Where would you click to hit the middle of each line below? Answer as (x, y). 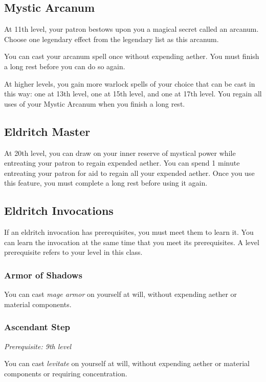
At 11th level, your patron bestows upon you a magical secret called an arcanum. (131, 29)
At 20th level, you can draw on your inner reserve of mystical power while (120, 153)
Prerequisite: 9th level (38, 346)
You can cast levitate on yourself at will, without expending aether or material (127, 363)
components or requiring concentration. (66, 373)
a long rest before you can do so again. (65, 66)
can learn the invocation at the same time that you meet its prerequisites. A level (132, 242)
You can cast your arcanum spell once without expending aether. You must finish (132, 56)
